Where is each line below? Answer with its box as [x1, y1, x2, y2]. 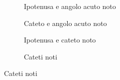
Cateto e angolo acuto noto [24, 17, 107, 28]
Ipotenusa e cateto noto [24, 34, 96, 45]
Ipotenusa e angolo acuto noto [24, 1, 116, 11]
